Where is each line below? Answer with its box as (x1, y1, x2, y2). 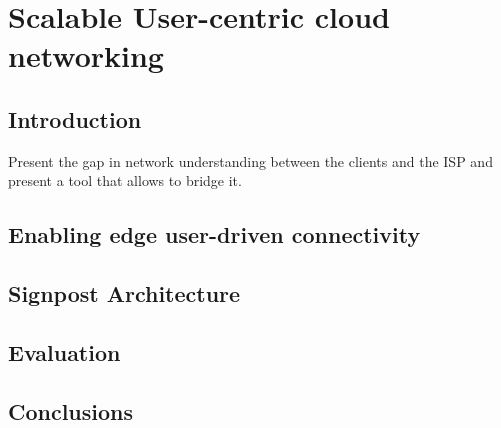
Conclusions (8, 395, 134, 426)
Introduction (8, 103, 142, 134)
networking (8, 35, 164, 76)
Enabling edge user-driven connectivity (8, 219, 421, 250)
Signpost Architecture (8, 278, 241, 309)
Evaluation (8, 336, 121, 367)
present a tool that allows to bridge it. (8, 170, 242, 191)
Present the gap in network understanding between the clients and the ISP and (8, 150, 493, 171)
